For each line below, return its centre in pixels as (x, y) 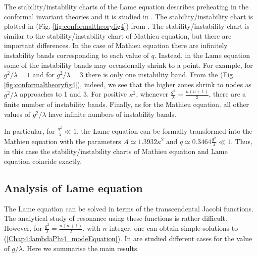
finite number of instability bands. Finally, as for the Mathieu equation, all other (127, 104)
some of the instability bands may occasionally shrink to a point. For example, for (128, 65)
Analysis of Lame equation (74, 187)
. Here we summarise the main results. (81, 248)
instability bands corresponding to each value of (77, 55)
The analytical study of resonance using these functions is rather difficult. (116, 218)
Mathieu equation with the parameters (63, 141)
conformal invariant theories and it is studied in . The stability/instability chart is (128, 16)
